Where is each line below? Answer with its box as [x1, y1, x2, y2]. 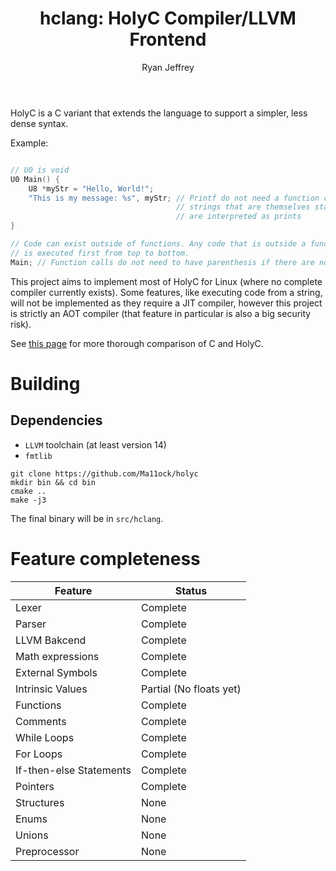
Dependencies [10, 412, 103, 429]
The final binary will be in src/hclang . [10, 512, 164, 524]
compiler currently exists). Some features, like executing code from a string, [10, 286, 323, 298]
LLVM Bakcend [15, 633, 87, 647]
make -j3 [10, 495, 47, 505]
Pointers [15, 779, 55, 793]
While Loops [15, 730, 75, 744]
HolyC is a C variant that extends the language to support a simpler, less [10, 107, 308, 119]
